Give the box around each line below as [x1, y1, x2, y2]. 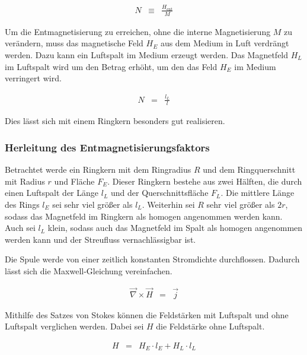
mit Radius [5, 175, 45, 187]
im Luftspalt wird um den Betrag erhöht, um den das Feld [5, 60, 218, 72]
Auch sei [5, 221, 36, 234]
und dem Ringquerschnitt [203, 163, 296, 176]
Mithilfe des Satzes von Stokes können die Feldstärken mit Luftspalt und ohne [5, 308, 289, 321]
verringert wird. [5, 72, 62, 84]
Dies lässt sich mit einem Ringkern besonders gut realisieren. [5, 115, 225, 127]
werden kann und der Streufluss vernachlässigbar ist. [5, 233, 196, 245]
